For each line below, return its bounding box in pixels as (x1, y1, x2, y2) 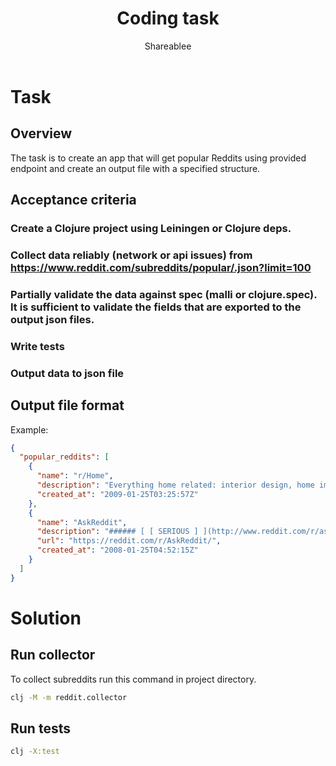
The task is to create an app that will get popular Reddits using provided (10, 152, 307, 164)
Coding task (116, 7, 220, 30)
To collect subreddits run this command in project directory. (10, 673, 257, 685)
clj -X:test (10, 747, 60, 757)
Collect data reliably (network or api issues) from (10, 248, 253, 262)
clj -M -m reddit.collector (10, 692, 128, 702)
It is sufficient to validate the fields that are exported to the (10, 300, 302, 314)
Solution (10, 607, 82, 629)
